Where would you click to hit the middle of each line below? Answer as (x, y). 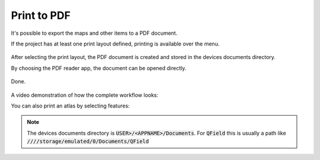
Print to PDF (41, 15)
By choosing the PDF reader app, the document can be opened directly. (99, 68)
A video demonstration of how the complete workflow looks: (85, 95)
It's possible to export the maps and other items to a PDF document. (94, 33)
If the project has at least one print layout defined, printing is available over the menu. (115, 44)
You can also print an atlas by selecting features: (70, 106)
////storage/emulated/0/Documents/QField (88, 141)
